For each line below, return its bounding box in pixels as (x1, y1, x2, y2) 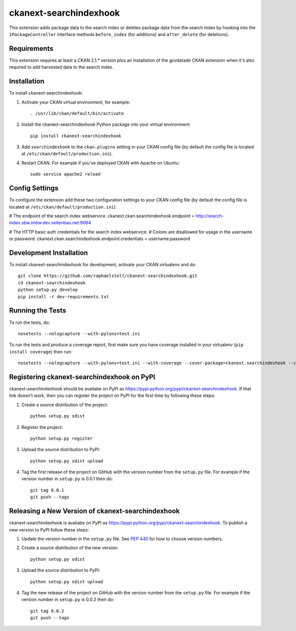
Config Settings (9, 184, 59, 192)
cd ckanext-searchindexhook (18, 280, 86, 285)
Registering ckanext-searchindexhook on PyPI (9, 373, 155, 381)
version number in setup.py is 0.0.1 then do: (21, 476, 113, 482)
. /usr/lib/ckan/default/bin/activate (30, 110, 124, 116)
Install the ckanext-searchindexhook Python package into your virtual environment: (21, 121, 191, 128)
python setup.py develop (18, 287, 78, 293)
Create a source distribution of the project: (21, 402, 108, 408)
